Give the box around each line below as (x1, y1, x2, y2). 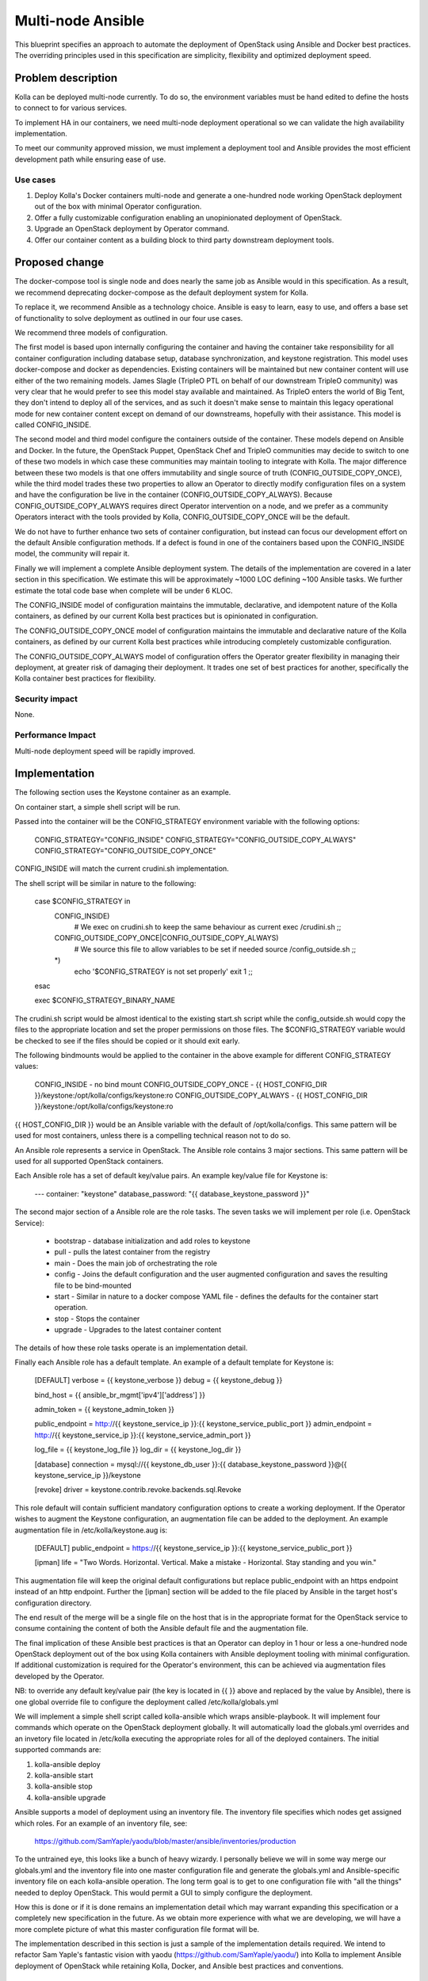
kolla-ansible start (34, 1771, 94, 1780)
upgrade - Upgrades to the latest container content (54, 1325, 222, 1334)
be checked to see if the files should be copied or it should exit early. (14, 1036, 240, 1045)
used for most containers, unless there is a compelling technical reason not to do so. (14, 1131, 291, 1140)
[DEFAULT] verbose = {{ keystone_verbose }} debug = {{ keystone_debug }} (34, 1376, 283, 1385)
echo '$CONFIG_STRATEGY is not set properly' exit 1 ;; (74, 967, 253, 976)
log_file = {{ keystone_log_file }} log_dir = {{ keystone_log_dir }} (34, 1445, 242, 1454)
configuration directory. (14, 1597, 92, 1608)
